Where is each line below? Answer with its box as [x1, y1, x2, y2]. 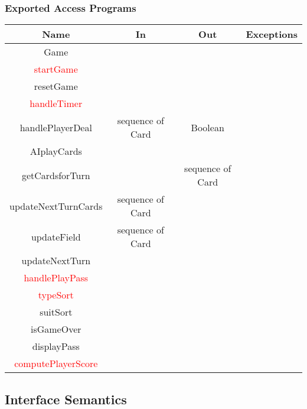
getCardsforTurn [21, 168, 90, 182]
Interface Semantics [5, 389, 127, 408]
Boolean [191, 120, 224, 134]
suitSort [40, 305, 73, 319]
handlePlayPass [24, 271, 89, 285]
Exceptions [246, 27, 298, 41]
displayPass [32, 339, 80, 353]
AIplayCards [30, 144, 82, 158]
